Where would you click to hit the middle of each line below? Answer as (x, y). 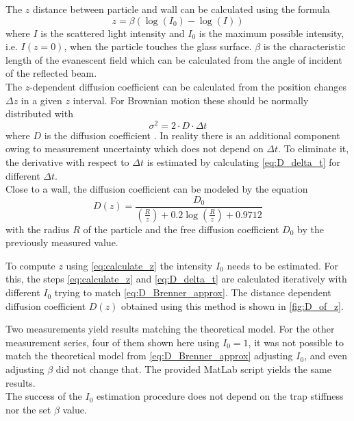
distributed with (39, 113)
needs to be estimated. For (282, 265)
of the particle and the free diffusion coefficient (181, 229)
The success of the (44, 396)
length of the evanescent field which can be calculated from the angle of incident (174, 59)
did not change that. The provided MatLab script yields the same (193, 369)
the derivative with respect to (67, 162)
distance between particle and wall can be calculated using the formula (181, 9)
